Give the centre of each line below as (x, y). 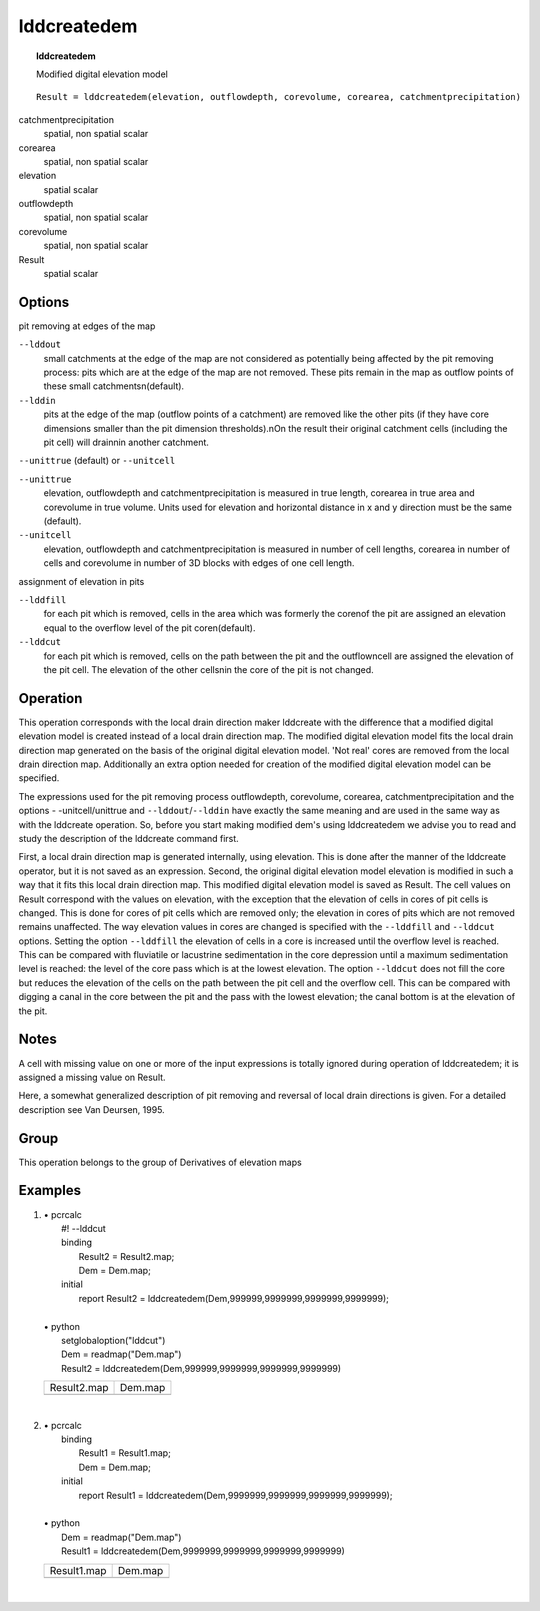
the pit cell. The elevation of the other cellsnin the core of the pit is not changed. (208, 669)
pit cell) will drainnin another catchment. (126, 442)
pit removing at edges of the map (87, 326)
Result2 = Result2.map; (126, 1256)
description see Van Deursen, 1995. (91, 1109)
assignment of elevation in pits (81, 581)
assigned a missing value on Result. (92, 1077)
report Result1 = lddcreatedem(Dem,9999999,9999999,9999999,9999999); (235, 1495)
